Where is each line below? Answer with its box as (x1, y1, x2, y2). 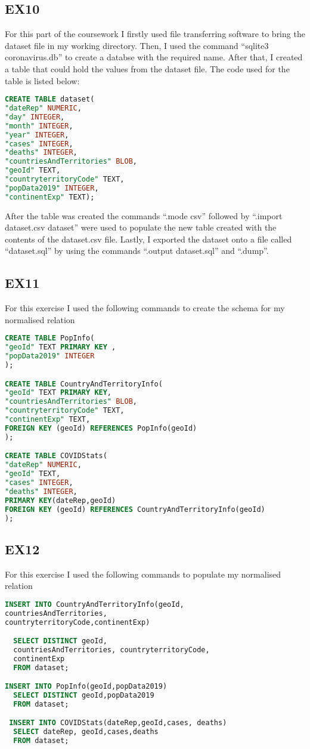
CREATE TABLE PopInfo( (5, 334, 95, 343)
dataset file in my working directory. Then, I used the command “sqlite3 (5, 39, 269, 51)
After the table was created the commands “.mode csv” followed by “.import (5, 209, 283, 222)
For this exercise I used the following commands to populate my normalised (5, 567, 281, 580)
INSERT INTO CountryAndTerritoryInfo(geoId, (5, 600, 184, 609)
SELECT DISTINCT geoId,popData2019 (13, 691, 154, 700)
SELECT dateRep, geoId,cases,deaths (13, 727, 159, 736)
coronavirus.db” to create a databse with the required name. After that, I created (5, 51, 303, 63)
